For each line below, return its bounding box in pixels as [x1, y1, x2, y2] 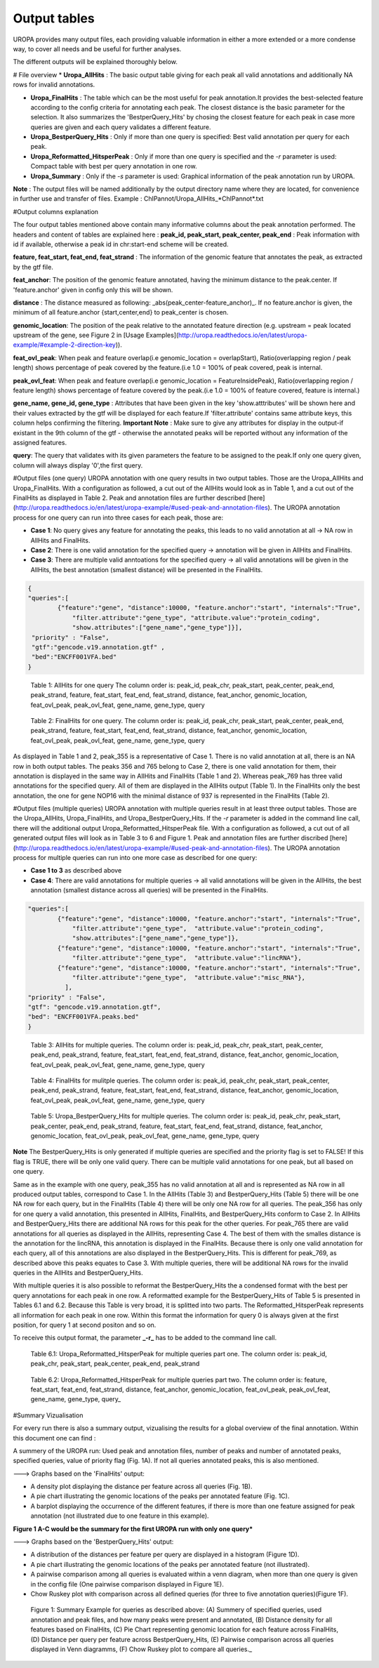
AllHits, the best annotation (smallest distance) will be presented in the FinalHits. [30, 565, 263, 574]
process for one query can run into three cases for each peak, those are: [13, 513, 224, 522]
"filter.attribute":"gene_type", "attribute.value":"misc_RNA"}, [72, 973, 305, 981]
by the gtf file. [13, 263, 54, 271]
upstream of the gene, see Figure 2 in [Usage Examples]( [13, 331, 179, 340]
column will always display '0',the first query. [13, 461, 143, 470]
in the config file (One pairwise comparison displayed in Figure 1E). [30, 1580, 225, 1588]
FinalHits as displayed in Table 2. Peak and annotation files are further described [13, 494, 246, 502]
